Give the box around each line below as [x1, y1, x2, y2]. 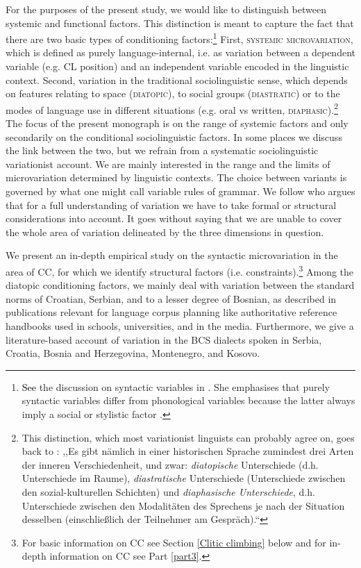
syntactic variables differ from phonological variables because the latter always [22, 393, 355, 408]
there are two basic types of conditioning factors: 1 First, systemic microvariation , [6, 30, 353, 46]
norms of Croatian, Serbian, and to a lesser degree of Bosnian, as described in [6, 291, 337, 306]
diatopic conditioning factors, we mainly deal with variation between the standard [6, 278, 355, 292]
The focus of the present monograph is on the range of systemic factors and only [6, 116, 349, 131]
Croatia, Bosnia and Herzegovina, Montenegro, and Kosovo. [6, 346, 260, 360]
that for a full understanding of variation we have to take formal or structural [6, 197, 337, 212]
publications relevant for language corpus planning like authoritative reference [6, 305, 337, 319]
